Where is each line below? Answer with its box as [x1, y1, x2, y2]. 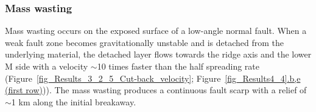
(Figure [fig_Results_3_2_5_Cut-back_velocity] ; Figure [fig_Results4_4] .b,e [5, 71, 301, 84]
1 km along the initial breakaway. [11, 95, 136, 108]
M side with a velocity [5, 60, 88, 72]
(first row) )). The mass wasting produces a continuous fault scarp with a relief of [5, 84, 307, 96]
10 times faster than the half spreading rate [97, 60, 260, 72]
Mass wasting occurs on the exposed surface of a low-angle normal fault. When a [5, 24, 307, 37]
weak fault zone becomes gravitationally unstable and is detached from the [5, 36, 284, 48]
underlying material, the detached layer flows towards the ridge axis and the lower [5, 48, 312, 61]
